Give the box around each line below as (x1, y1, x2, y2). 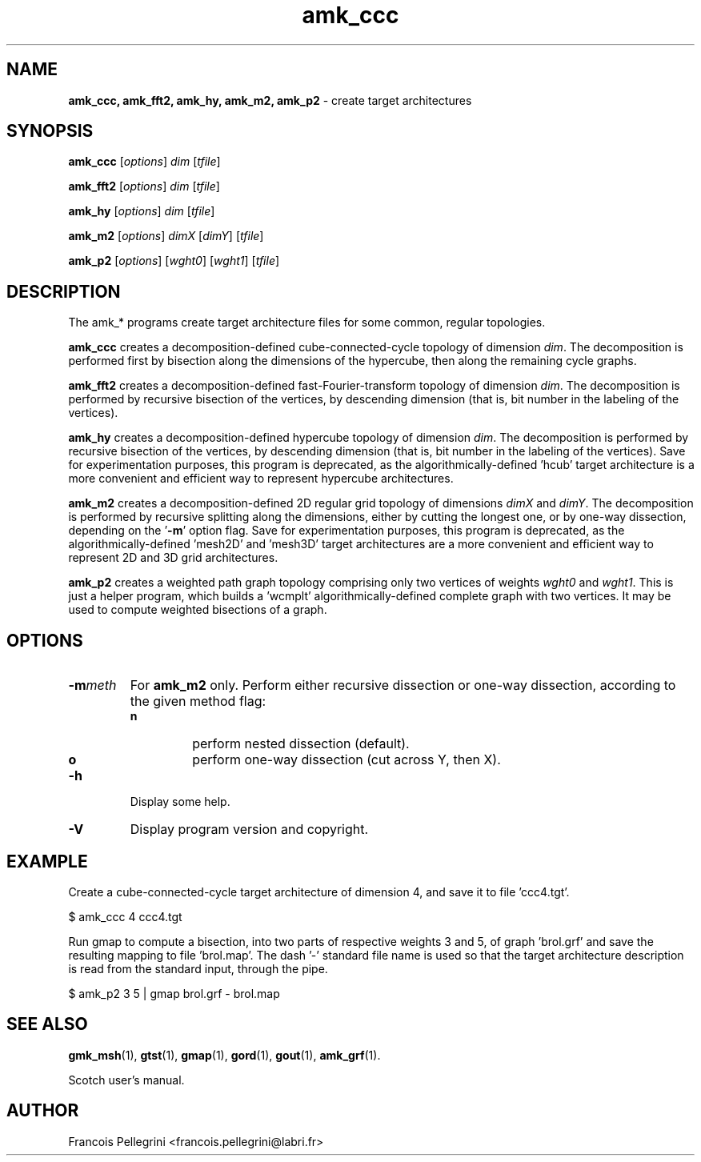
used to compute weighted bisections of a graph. (68, 603, 327, 617)
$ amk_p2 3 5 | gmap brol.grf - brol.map (68, 986, 280, 1000)
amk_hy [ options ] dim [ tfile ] (68, 204, 215, 218)
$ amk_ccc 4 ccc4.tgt (68, 909, 182, 924)
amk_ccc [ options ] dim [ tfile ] (68, 154, 221, 169)
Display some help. (130, 795, 230, 809)
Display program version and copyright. (130, 821, 369, 838)
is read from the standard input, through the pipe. (68, 961, 328, 976)
